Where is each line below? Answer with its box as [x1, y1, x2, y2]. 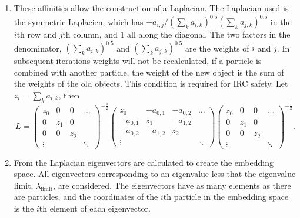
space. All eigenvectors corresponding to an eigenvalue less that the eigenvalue [14, 168, 296, 180]
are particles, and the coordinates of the [14, 190, 158, 203]
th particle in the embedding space [163, 190, 289, 203]
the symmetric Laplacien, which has [14, 15, 144, 28]
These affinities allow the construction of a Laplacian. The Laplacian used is [14, 2, 289, 13]
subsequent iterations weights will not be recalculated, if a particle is [14, 54, 262, 67]
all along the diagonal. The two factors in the [127, 28, 291, 40]
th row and [16, 28, 56, 40]
